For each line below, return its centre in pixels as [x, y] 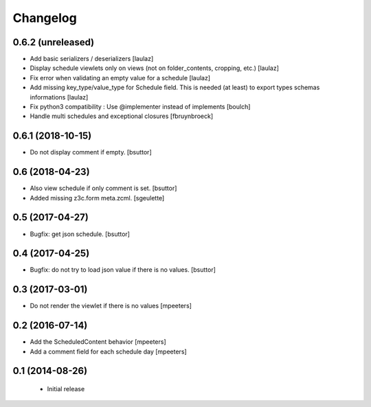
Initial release [66, 389]
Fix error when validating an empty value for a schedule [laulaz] [120, 78]
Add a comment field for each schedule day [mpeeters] [108, 351]
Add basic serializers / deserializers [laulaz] [92, 59]
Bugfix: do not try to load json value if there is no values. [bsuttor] [123, 270]
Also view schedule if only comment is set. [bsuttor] [103, 188]
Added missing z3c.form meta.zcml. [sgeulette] [97, 198]
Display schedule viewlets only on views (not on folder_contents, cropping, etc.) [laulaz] [155, 68]
